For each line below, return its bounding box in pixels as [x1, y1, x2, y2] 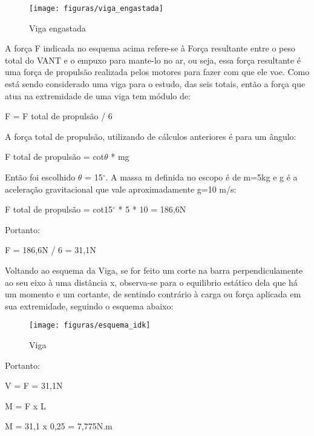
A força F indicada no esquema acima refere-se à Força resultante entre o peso [5, 42, 295, 54]
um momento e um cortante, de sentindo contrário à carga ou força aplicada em [5, 288, 301, 300]
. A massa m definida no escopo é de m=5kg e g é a [105, 171, 298, 183]
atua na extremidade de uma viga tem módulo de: [5, 89, 191, 102]
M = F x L [5, 399, 46, 412]
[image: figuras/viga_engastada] [29, 4, 163, 13]
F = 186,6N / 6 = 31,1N [5, 243, 96, 256]
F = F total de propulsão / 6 [5, 110, 113, 122]
